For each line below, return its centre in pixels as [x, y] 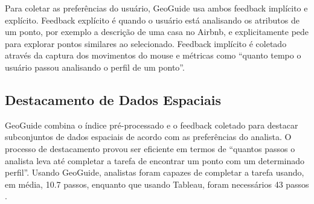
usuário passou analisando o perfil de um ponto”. [95, 67]
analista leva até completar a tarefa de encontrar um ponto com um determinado [155, 160]
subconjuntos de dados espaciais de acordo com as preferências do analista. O [148, 137]
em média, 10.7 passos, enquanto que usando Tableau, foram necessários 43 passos [157, 184]
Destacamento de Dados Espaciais [113, 99]
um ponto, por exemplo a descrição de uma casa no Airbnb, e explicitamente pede [157, 32]
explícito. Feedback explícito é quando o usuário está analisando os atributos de [152, 20]
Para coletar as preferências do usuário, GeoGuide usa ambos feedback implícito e [156, 8]
